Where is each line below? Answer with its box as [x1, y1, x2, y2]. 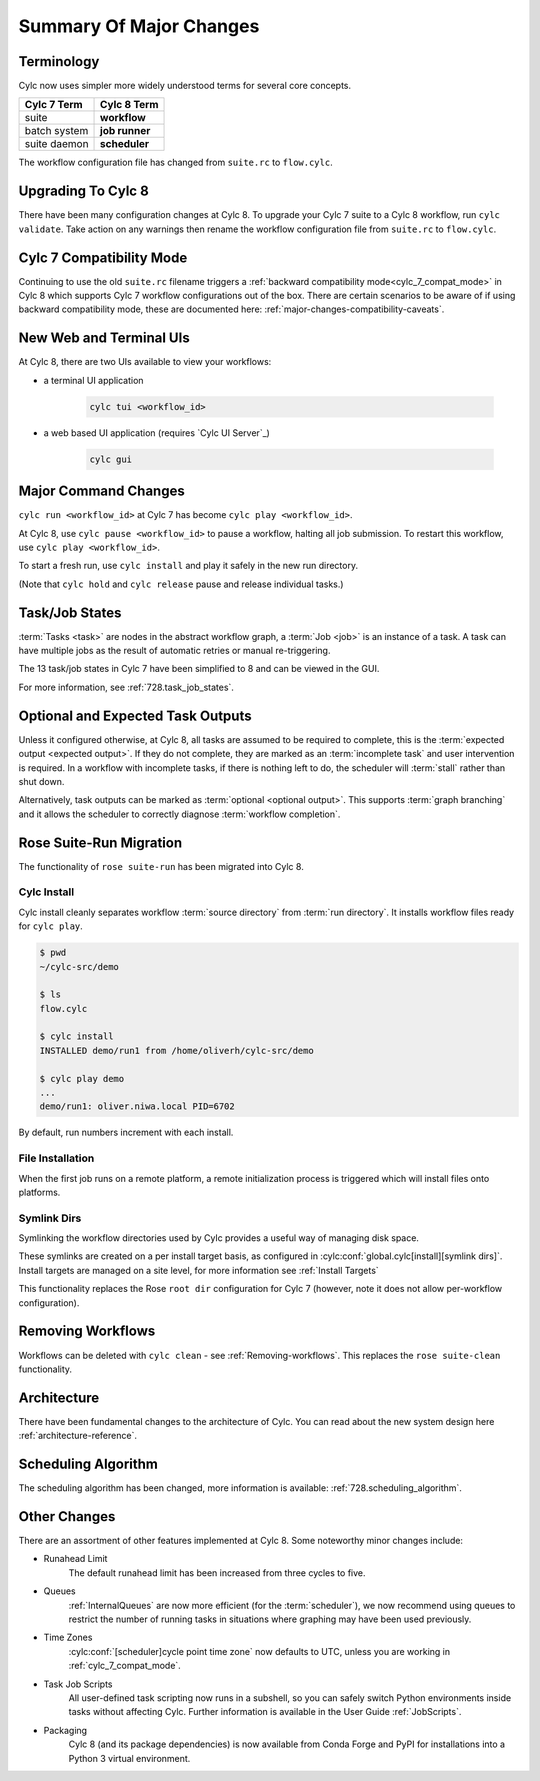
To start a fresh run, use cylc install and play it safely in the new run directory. [18, 560, 359, 572]
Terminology [18, 53, 100, 70]
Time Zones [43, 1631, 93, 1644]
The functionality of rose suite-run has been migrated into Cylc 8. [18, 860, 304, 872]
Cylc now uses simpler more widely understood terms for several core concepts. [18, 80, 352, 92]
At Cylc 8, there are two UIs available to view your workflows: [18, 356, 272, 368]
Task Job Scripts [43, 1678, 113, 1690]
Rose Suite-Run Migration [18, 834, 183, 851]
